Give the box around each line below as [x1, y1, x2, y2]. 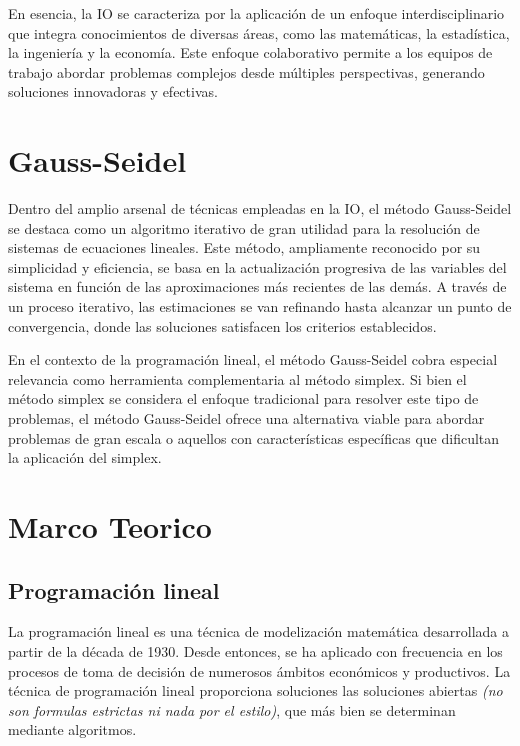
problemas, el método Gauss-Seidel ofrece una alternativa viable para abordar [8, 408, 485, 429]
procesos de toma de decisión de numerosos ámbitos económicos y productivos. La [8, 660, 511, 681]
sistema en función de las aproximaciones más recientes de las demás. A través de [8, 276, 507, 297]
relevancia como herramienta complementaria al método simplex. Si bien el [8, 368, 467, 389]
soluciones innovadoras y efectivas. [8, 81, 218, 102]
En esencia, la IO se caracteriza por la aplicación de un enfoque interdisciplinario [8, 3, 505, 23]
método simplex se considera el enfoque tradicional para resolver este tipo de [8, 388, 479, 409]
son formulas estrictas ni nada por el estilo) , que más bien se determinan [8, 699, 456, 720]
